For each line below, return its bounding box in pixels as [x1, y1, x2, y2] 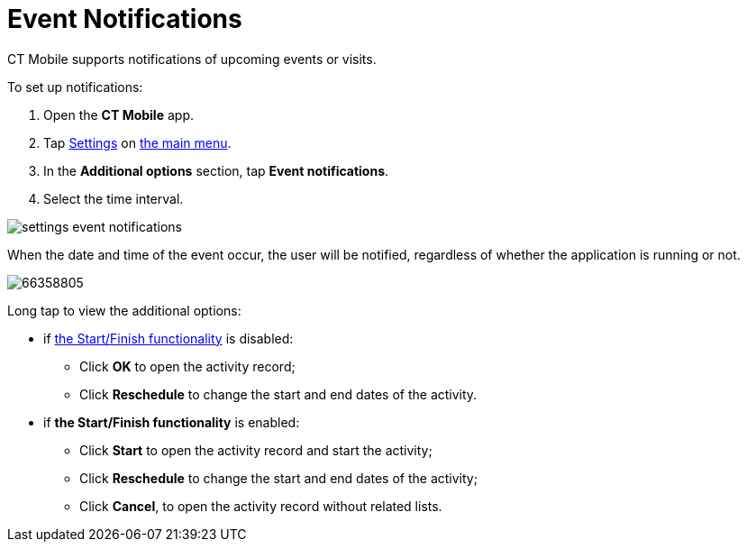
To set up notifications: [7, 78, 143, 95]
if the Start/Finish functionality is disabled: [43, 330, 294, 346]
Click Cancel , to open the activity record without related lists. [79, 498, 442, 514]
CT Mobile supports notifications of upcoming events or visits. [7, 50, 377, 67]
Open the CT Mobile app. [43, 106, 194, 123]
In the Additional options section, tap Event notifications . [43, 162, 389, 178]
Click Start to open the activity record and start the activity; [79, 442, 433, 458]
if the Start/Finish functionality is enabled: [43, 414, 300, 430]
